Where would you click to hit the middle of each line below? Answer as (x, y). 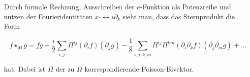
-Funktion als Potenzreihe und (186, 6)
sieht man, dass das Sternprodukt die (179, 16)
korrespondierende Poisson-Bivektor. (139, 68)
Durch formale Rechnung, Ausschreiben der (69, 6)
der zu (65, 68)
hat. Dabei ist (25, 68)
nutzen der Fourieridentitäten (48, 16)
